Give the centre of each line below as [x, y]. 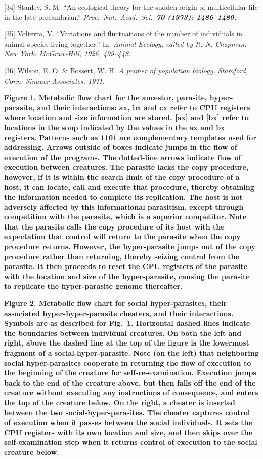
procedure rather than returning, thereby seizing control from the [122, 256]
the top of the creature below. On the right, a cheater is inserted [120, 402]
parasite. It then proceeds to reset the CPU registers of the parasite [126, 266]
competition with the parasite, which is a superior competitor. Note [125, 217]
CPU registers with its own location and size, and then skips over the [128, 432]
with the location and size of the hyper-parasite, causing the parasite [127, 276]
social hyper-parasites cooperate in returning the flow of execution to [128, 362]
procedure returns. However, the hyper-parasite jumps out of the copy [130, 246]
